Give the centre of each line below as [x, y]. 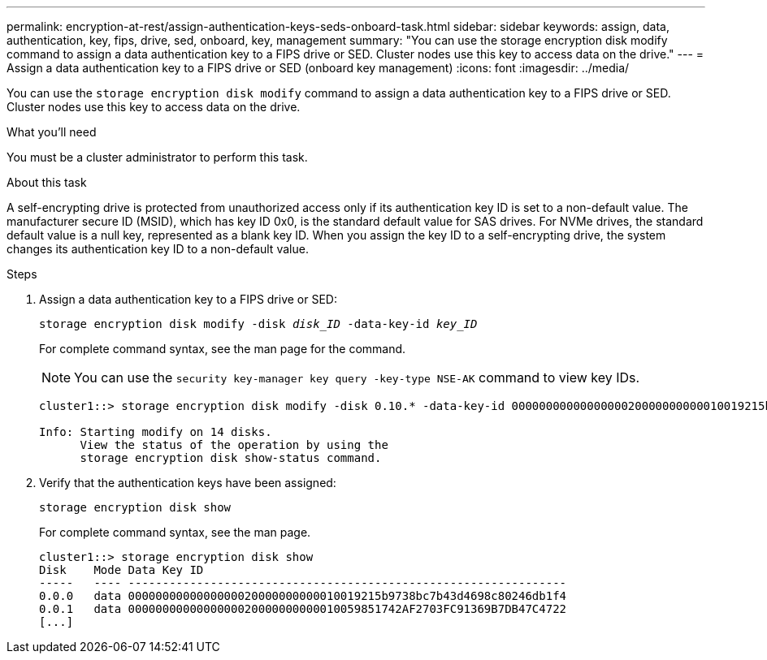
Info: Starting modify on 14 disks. [156, 432]
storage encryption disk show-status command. [231, 458]
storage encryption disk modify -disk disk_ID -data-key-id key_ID [258, 324]
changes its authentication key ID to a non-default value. [158, 249]
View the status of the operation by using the [234, 445]
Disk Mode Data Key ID [121, 570]
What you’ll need [52, 132]
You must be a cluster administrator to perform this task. [157, 157]
